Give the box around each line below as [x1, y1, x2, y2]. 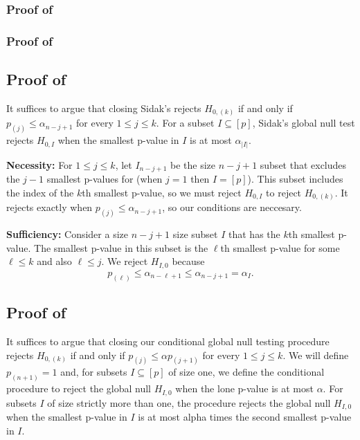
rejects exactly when [6, 200, 93, 214]
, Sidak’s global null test [252, 116, 355, 130]
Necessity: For [6, 157, 73, 172]
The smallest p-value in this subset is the [34, 240, 208, 255]
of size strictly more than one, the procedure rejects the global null [47, 395, 331, 410]
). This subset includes [247, 172, 343, 186]
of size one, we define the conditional [168, 365, 325, 379]
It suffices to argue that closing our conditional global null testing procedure [6, 333, 330, 348]
